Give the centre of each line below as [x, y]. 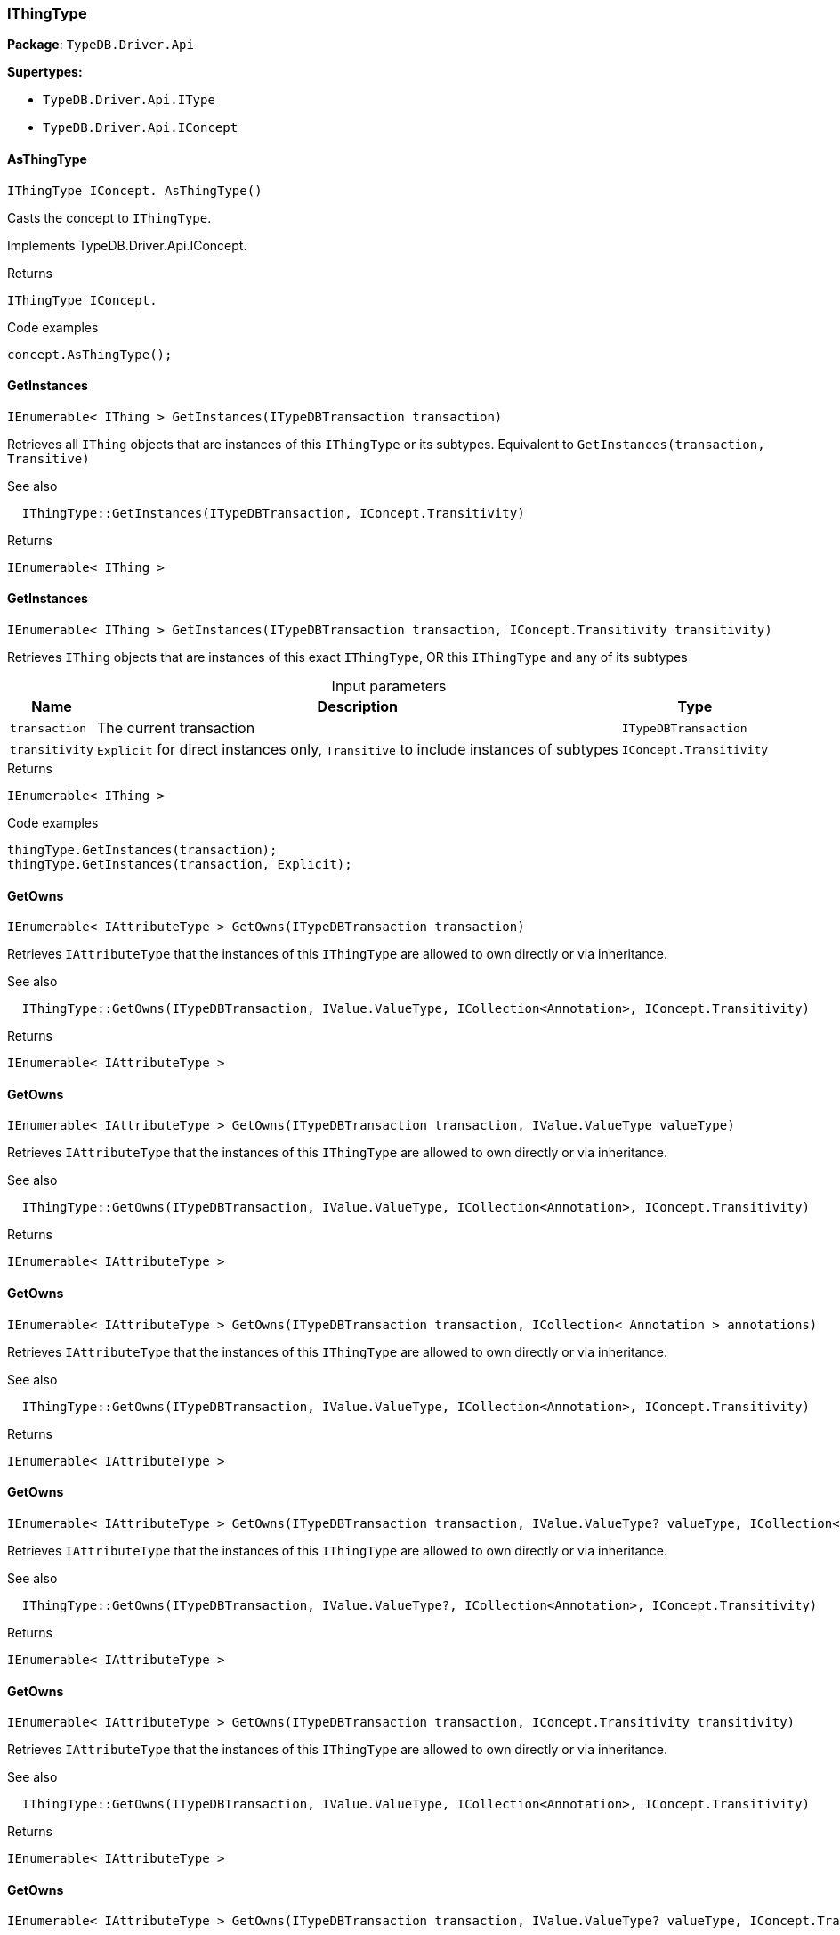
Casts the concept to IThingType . [109, 217]
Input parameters [389, 686]
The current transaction [176, 728]
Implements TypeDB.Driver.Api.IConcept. [127, 245]
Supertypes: [45, 72]
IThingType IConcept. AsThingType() [135, 190]
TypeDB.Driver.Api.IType [129, 100]
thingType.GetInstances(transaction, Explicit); [180, 865]
